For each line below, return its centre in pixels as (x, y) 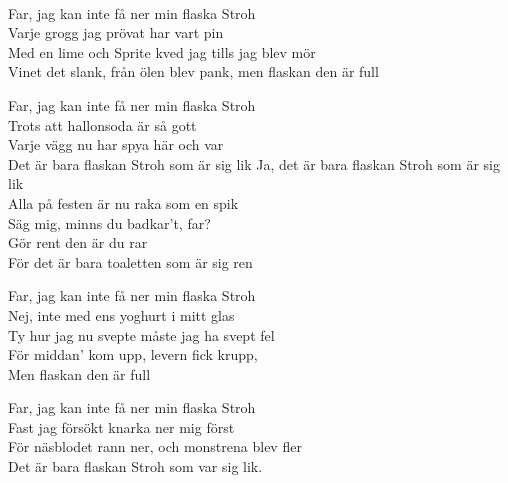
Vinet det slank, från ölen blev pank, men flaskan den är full (193, 71)
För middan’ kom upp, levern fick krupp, (133, 354)
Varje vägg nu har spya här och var (116, 144)
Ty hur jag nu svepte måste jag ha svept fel (141, 334)
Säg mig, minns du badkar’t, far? (109, 222)
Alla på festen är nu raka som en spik (123, 202)
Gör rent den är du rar (78, 242)
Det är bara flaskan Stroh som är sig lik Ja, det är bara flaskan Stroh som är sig (254, 163)
